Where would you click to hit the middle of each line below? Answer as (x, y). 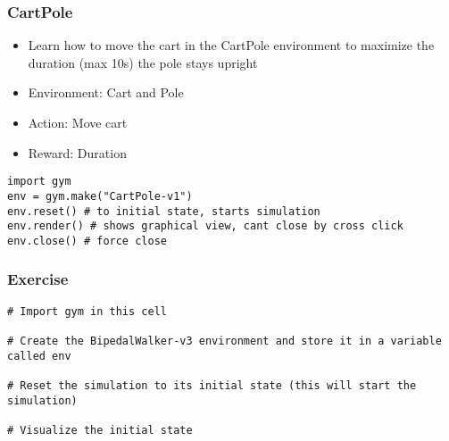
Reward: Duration (77, 152)
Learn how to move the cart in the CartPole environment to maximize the (231, 45)
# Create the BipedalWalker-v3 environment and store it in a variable (224, 341)
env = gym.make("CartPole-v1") (100, 196)
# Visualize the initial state (100, 430)
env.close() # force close (87, 241)
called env (39, 356)
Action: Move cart (78, 122)
